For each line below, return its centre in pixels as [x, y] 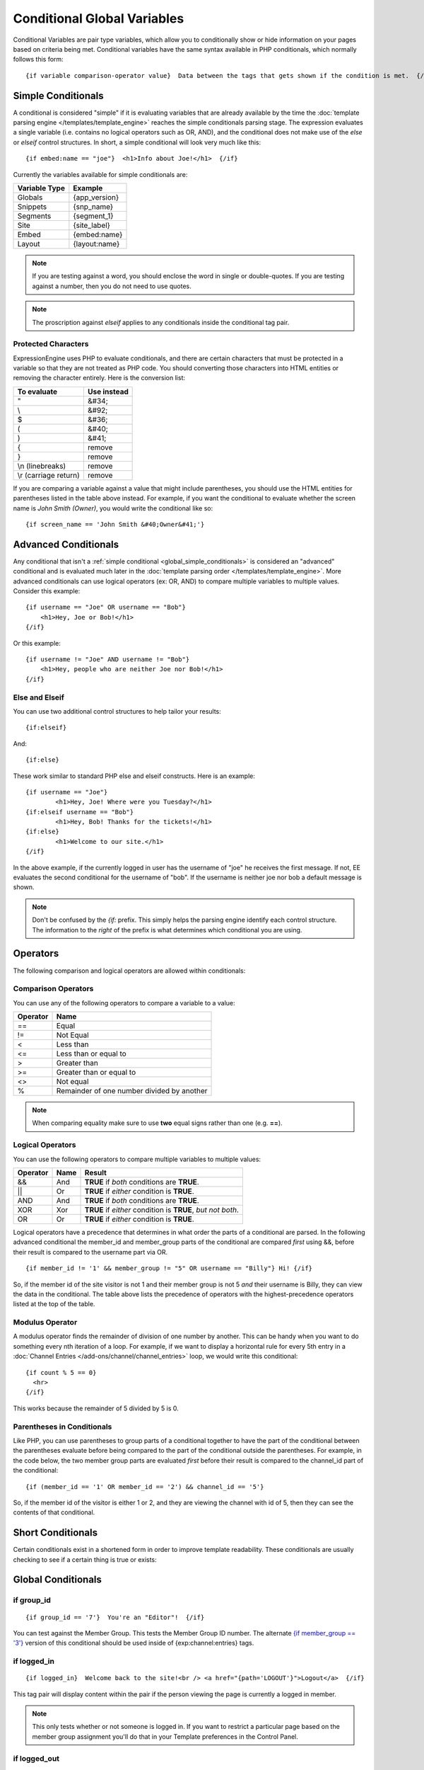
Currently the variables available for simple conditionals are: [100, 174]
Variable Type [41, 188]
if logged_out [36, 1758]
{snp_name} [93, 207]
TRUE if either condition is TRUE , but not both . [162, 1209]
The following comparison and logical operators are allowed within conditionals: [129, 971]
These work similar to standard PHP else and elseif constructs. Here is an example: [134, 776]
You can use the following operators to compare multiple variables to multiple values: [137, 1159]
